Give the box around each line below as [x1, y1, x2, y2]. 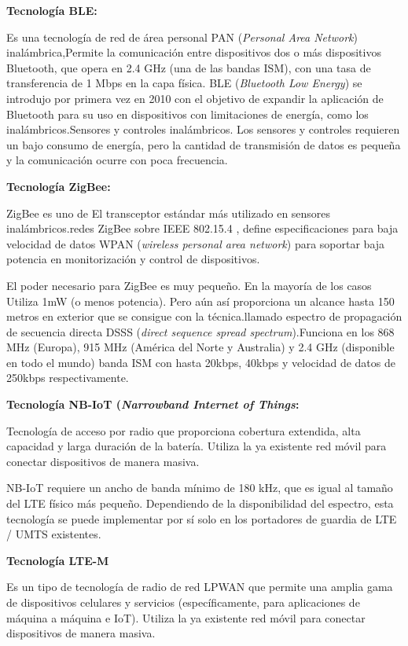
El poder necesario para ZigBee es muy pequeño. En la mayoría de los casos [6, 277, 372, 293]
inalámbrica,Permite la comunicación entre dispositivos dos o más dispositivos [6, 44, 381, 61]
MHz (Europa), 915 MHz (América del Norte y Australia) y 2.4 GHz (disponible [6, 339, 395, 355]
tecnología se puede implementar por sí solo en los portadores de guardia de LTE [6, 510, 397, 527]
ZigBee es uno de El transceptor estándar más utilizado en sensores [6, 204, 331, 221]
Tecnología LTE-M [6, 552, 109, 568]
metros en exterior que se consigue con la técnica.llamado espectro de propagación [6, 308, 402, 325]
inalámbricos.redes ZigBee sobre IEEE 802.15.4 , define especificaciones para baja [6, 220, 399, 237]
